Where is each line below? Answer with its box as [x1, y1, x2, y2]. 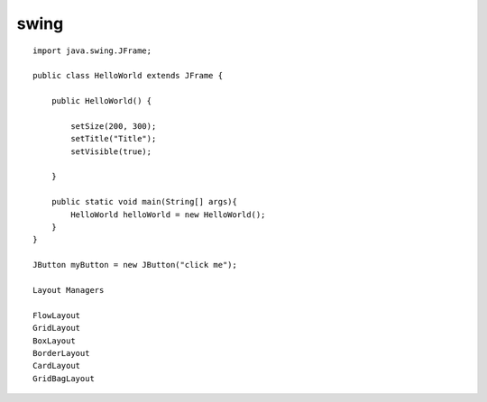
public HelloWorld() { [51, 96, 152, 106]
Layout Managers [32, 285, 105, 295]
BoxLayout [32, 335, 76, 346]
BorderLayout [32, 348, 90, 358]
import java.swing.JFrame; [32, 45, 152, 56]
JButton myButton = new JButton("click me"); [32, 260, 238, 270]
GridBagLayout [32, 373, 95, 383]
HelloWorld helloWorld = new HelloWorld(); [70, 209, 266, 220]
